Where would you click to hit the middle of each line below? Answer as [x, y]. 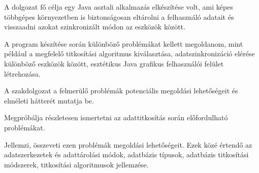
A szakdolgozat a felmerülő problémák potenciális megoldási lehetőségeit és [121, 91]
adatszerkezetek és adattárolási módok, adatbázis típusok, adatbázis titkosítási [126, 154]
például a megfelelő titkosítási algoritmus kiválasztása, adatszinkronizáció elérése [129, 54]
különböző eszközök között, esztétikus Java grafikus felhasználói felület [114, 63]
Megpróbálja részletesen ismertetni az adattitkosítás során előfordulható [116, 117]
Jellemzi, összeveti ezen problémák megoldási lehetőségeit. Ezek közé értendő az [128, 144]
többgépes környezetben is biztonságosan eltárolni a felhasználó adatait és [119, 16]
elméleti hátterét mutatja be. [49, 100]
